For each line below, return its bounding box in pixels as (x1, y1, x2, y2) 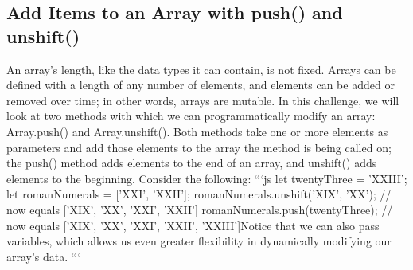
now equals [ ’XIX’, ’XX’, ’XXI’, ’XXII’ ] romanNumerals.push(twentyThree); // (6, 201, 393, 217)
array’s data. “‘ (6, 248, 81, 264)
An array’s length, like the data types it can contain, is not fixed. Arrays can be (6, 61, 396, 77)
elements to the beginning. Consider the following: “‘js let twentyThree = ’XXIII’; (6, 170, 407, 186)
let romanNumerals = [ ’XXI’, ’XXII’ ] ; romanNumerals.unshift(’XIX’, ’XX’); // (6, 186, 392, 202)
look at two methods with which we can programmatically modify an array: (6, 108, 376, 124)
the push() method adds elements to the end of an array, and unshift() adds (6, 155, 377, 171)
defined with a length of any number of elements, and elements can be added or (6, 76, 395, 93)
